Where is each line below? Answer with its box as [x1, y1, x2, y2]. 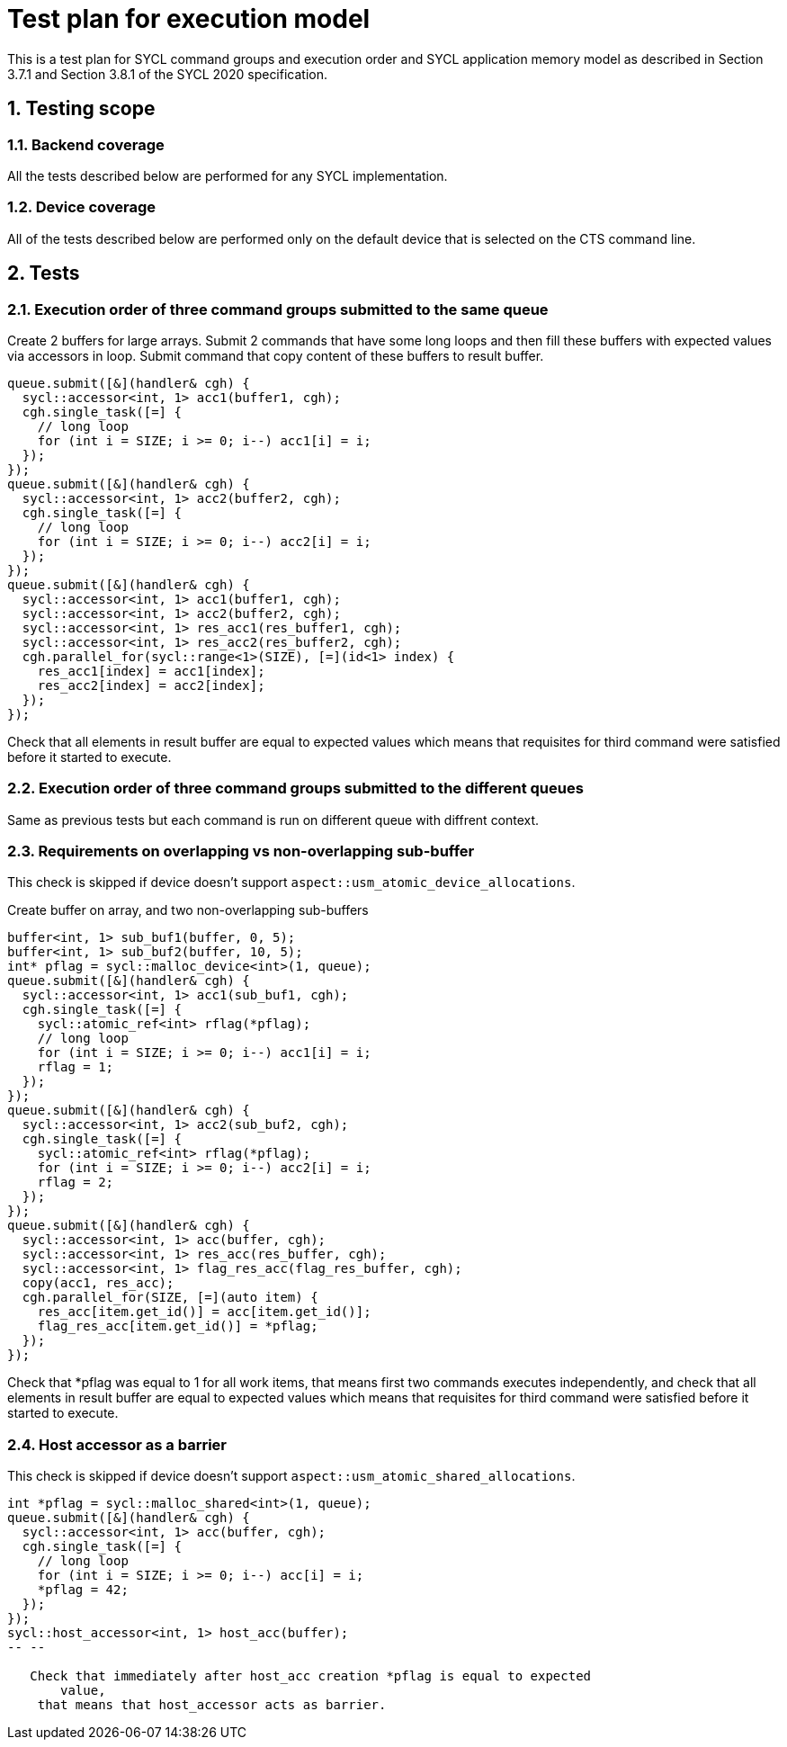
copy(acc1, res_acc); [22, 1276, 174, 1291]
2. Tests [7, 262, 80, 285]
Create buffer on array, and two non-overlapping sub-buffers [7, 902, 369, 918]
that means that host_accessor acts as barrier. [37, 1698, 387, 1713]
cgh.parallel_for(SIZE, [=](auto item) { [22, 1290, 318, 1305]
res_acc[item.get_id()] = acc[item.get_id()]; [37, 1304, 371, 1320]
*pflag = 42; [37, 1582, 129, 1598]
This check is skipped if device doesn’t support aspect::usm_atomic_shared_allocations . [7, 1468, 576, 1484]
